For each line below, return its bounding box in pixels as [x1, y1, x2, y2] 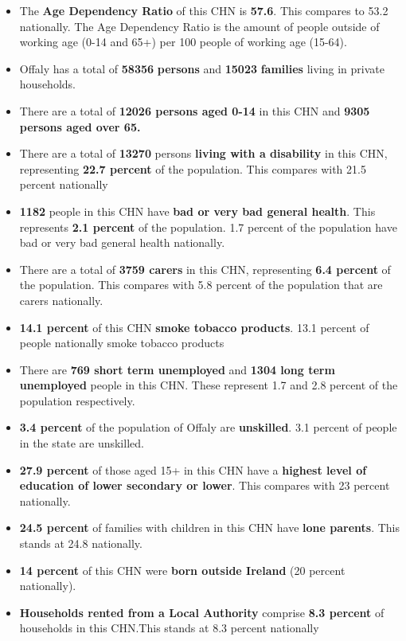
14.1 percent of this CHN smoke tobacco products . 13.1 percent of [19, 319, 369, 335]
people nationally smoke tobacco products [19, 334, 224, 351]
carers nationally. [19, 291, 103, 308]
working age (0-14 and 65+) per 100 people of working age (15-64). [19, 33, 347, 50]
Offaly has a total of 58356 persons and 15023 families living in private [19, 60, 385, 76]
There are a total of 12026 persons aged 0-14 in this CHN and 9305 [19, 102, 370, 119]
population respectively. [19, 392, 135, 408]
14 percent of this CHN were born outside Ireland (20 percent [19, 561, 345, 578]
